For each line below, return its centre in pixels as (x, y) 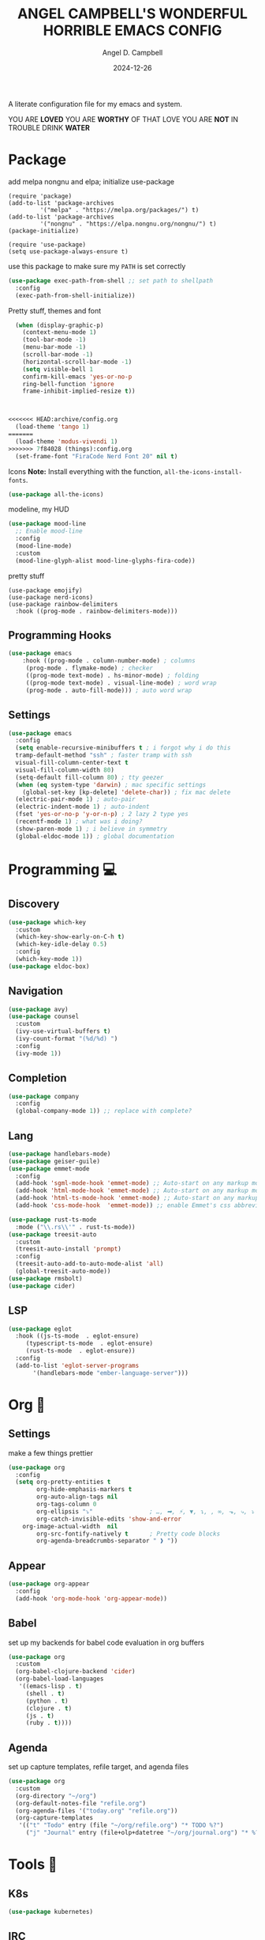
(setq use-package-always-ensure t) (68, 251)
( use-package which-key (47, 922)
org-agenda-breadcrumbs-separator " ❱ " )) (107, 1541)
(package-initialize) (44, 230)
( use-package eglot (40, 1329)
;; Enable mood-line (49, 531)
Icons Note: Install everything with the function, (86, 471)
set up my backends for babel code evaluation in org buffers (106, 1642)
